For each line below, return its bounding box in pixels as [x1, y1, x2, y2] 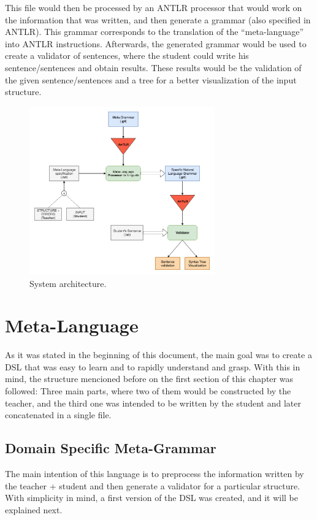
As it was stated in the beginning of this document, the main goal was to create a [5, 348, 312, 361]
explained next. [5, 503, 63, 516]
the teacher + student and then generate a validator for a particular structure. [5, 479, 300, 492]
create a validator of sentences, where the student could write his [5, 49, 249, 62]
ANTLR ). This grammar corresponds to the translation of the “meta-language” [5, 25, 304, 38]
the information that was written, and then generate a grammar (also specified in [5, 13, 311, 26]
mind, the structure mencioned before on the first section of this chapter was [5, 372, 293, 385]
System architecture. [29, 277, 107, 289]
